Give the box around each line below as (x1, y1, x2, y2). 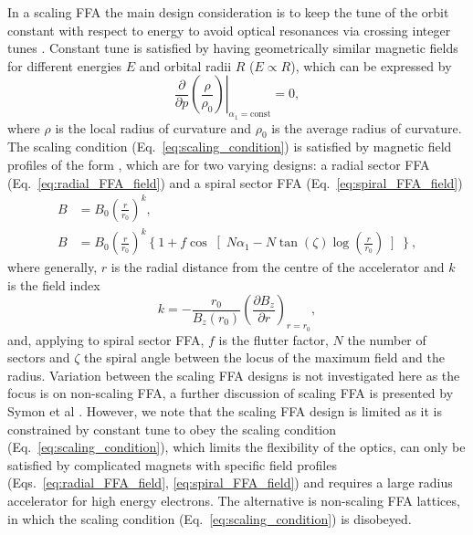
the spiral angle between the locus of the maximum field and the (84, 348, 445, 367)
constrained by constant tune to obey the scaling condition (7, 419, 337, 438)
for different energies (7, 56, 122, 75)
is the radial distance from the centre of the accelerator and (110, 257, 445, 277)
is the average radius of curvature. (271, 118, 462, 137)
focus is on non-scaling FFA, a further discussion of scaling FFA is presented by (7, 383, 454, 403)
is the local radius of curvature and (55, 118, 251, 137)
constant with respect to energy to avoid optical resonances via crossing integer (7, 20, 451, 39)
